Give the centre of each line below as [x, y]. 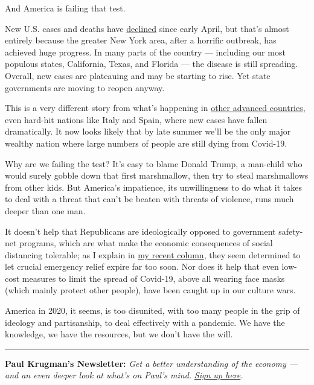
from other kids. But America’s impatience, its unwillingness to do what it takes [153, 187]
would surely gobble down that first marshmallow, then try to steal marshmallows [157, 175]
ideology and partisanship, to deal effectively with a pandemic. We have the [145, 322]
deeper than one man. [45, 210]
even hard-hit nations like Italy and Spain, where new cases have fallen [136, 119]
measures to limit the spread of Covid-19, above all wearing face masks [153, 278]
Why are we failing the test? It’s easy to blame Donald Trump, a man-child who [154, 163]
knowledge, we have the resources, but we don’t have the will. [119, 334]
